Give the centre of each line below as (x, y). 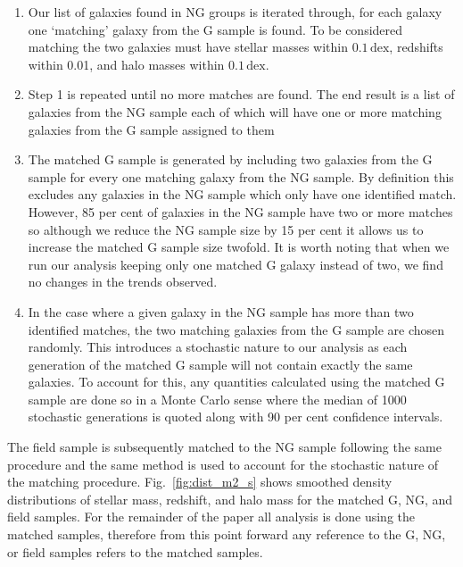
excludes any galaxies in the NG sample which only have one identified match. (242, 194)
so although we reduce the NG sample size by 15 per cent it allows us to (226, 229)
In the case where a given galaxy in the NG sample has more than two (221, 311)
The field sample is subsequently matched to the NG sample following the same (225, 447)
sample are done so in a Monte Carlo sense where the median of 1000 (217, 399)
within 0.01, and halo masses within (126, 64)
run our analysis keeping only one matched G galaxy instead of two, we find (236, 264)
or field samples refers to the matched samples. (135, 551)
